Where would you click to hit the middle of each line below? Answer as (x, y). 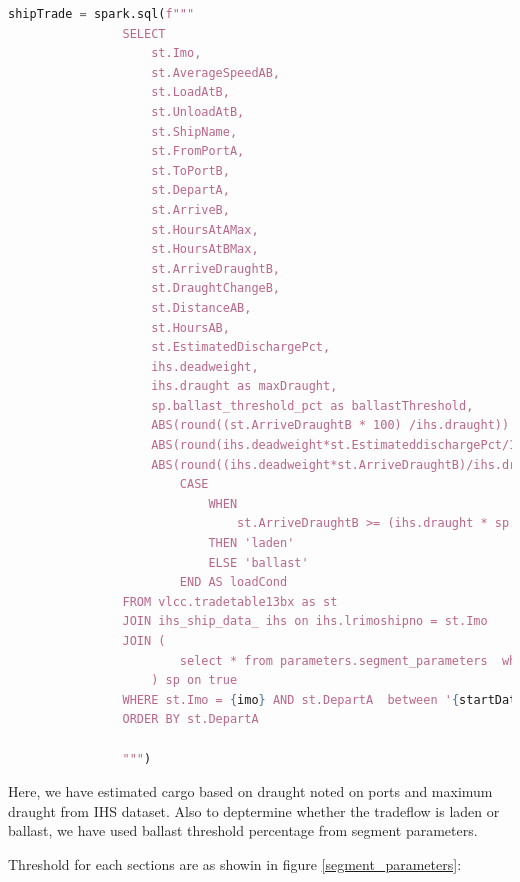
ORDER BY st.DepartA (190, 719)
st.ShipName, (194, 131)
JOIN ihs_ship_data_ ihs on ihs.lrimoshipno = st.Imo (305, 621)
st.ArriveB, (190, 209)
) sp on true (194, 680)
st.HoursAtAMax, (205, 229)
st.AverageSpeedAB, (216, 72)
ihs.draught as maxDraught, (244, 386)
